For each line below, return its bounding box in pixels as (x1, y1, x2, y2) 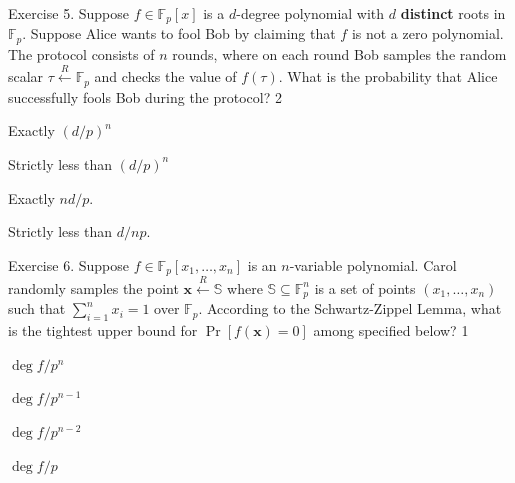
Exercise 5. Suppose (8, 3, 129, 23)
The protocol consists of (8, 43, 155, 64)
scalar (8, 66, 44, 87)
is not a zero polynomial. (351, 23, 504, 44)
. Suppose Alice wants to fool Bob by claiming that (22, 23, 336, 44)
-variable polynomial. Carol (289, 254, 457, 275)
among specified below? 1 (313, 320, 469, 341)
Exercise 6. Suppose (8, 254, 129, 275)
